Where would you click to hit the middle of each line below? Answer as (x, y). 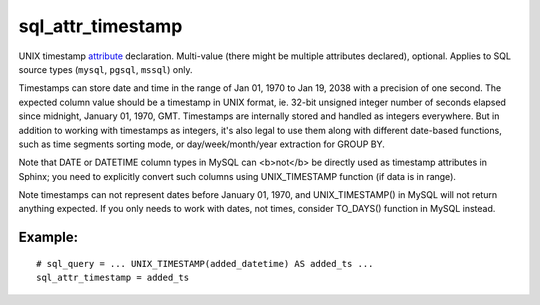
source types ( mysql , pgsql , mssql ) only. (105, 69)
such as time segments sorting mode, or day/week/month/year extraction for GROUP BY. (201, 144)
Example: (48, 237)
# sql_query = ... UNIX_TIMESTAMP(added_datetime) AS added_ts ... (205, 263)
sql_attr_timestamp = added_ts (113, 278)
